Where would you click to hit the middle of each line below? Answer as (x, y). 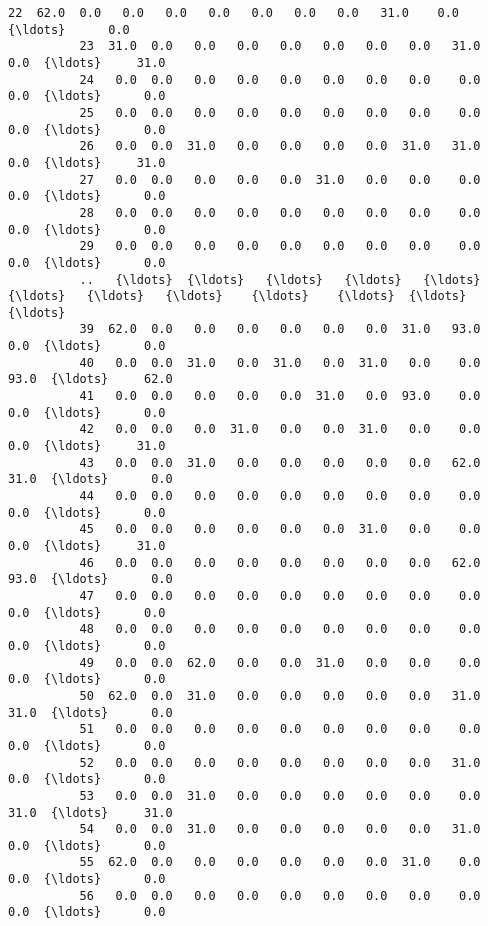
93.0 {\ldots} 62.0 (90, 379)
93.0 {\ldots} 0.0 (90, 579)
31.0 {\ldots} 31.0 (90, 812)
